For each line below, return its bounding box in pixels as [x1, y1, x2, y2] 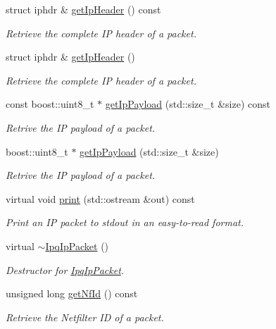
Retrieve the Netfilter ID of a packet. [6, 309, 164, 324]
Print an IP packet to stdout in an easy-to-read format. [6, 215, 244, 230]
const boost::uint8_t [6, 97, 94, 111]
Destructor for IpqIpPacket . [6, 262, 125, 277]
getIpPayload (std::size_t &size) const [105, 97, 270, 111]
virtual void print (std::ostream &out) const [6, 191, 195, 206]
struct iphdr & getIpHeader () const [6, 2, 161, 16]
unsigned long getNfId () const [6, 286, 138, 301]
